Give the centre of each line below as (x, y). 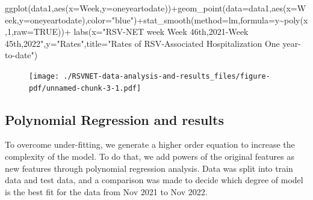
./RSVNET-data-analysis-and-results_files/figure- (167, 76)
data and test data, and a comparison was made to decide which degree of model (154, 180)
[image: (44, 76)
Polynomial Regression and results (114, 119)
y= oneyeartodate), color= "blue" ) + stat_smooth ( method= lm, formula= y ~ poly (160, 20)
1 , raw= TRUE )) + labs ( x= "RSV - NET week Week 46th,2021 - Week (128, 32)
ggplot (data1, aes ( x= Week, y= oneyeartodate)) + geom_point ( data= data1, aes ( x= (151, 8)
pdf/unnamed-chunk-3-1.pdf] (85, 88)
